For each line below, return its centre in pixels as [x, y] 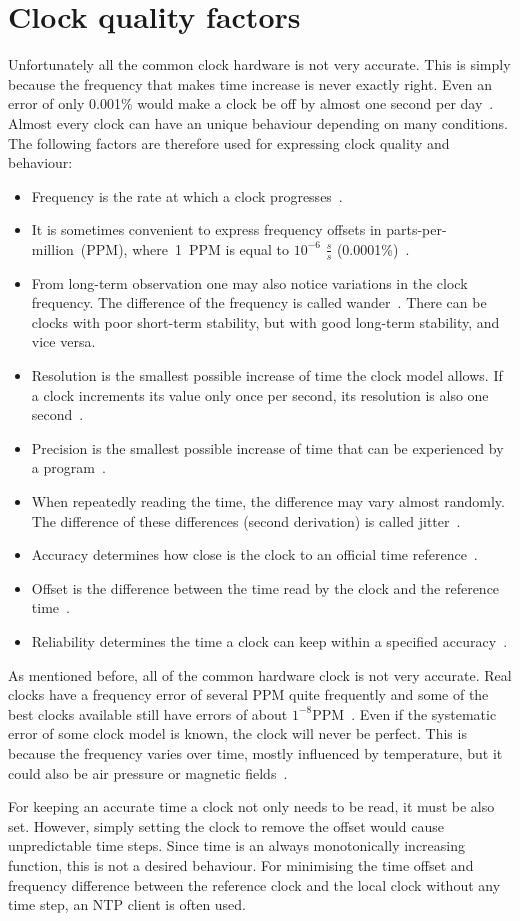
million [52, 248]
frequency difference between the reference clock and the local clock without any [254, 884]
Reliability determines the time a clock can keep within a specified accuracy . [269, 641]
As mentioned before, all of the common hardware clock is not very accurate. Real [260, 674]
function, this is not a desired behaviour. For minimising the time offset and [241, 864]
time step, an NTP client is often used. [127, 904]
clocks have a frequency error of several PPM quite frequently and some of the [248, 694]
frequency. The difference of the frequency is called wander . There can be [259, 302]
